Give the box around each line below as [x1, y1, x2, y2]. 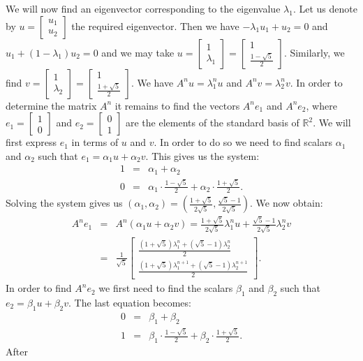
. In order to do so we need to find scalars [154, 135, 332, 149]
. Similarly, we [283, 45, 345, 59]
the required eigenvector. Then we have [71, 18, 239, 33]
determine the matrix [6, 98, 97, 112]
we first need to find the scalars [98, 281, 233, 295]
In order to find [6, 281, 72, 295]
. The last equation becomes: [68, 295, 191, 310]
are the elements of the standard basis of [126, 115, 299, 130]
